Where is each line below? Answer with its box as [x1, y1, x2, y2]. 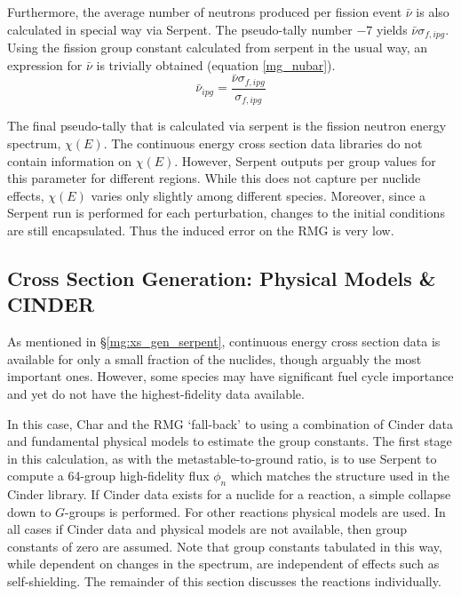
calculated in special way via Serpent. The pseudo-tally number [7, 20, 353, 38]
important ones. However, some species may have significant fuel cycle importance [7, 367, 454, 385]
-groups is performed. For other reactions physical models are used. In [65, 502, 446, 521]
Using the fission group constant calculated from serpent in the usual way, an [7, 38, 428, 57]
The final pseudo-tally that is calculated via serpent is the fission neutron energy [7, 116, 447, 135]
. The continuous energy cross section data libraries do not [103, 133, 423, 152]
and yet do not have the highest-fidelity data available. [7, 384, 305, 402]
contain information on [7, 151, 132, 170]
